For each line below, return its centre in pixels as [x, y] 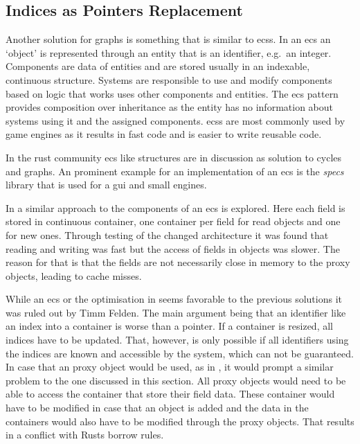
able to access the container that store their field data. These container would [170, 394]
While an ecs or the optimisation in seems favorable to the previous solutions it [174, 299]
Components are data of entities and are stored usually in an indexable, [158, 66]
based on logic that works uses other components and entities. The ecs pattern [172, 93]
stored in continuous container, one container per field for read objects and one [173, 221]
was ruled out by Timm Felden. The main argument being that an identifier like [176, 312]
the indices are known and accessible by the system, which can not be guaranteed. [180, 353]
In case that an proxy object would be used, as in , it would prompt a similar [170, 367]
